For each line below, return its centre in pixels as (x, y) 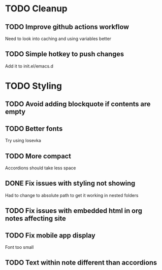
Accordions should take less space (41, 168)
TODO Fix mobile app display (50, 235)
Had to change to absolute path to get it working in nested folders (72, 195)
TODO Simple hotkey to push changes (65, 54)
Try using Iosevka (23, 141)
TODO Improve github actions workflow (67, 27)
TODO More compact (38, 156)
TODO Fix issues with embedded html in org (74, 211)
